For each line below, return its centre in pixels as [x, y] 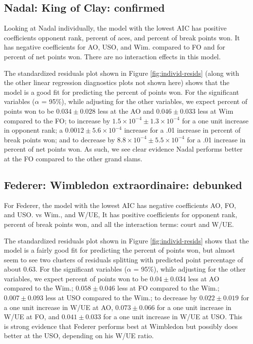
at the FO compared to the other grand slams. [73, 158]
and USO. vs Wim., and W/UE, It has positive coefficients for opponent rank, [121, 215]
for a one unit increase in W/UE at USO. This [173, 317]
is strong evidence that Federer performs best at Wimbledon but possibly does [121, 326]
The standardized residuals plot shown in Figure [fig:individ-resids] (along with [122, 73]
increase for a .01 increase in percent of [182, 130]
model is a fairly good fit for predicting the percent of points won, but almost [119, 250]
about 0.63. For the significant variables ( [65, 269]
